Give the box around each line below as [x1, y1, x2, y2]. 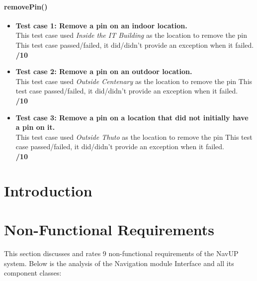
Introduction [4, 180, 92, 200]
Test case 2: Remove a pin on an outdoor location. [15, 66, 192, 77]
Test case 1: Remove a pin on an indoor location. [15, 20, 187, 30]
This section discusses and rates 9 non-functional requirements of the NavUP [4, 248, 239, 259]
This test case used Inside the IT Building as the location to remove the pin [15, 30, 248, 40]
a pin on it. [15, 122, 55, 132]
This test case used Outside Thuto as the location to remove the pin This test [15, 131, 253, 142]
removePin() [4, 1, 48, 11]
